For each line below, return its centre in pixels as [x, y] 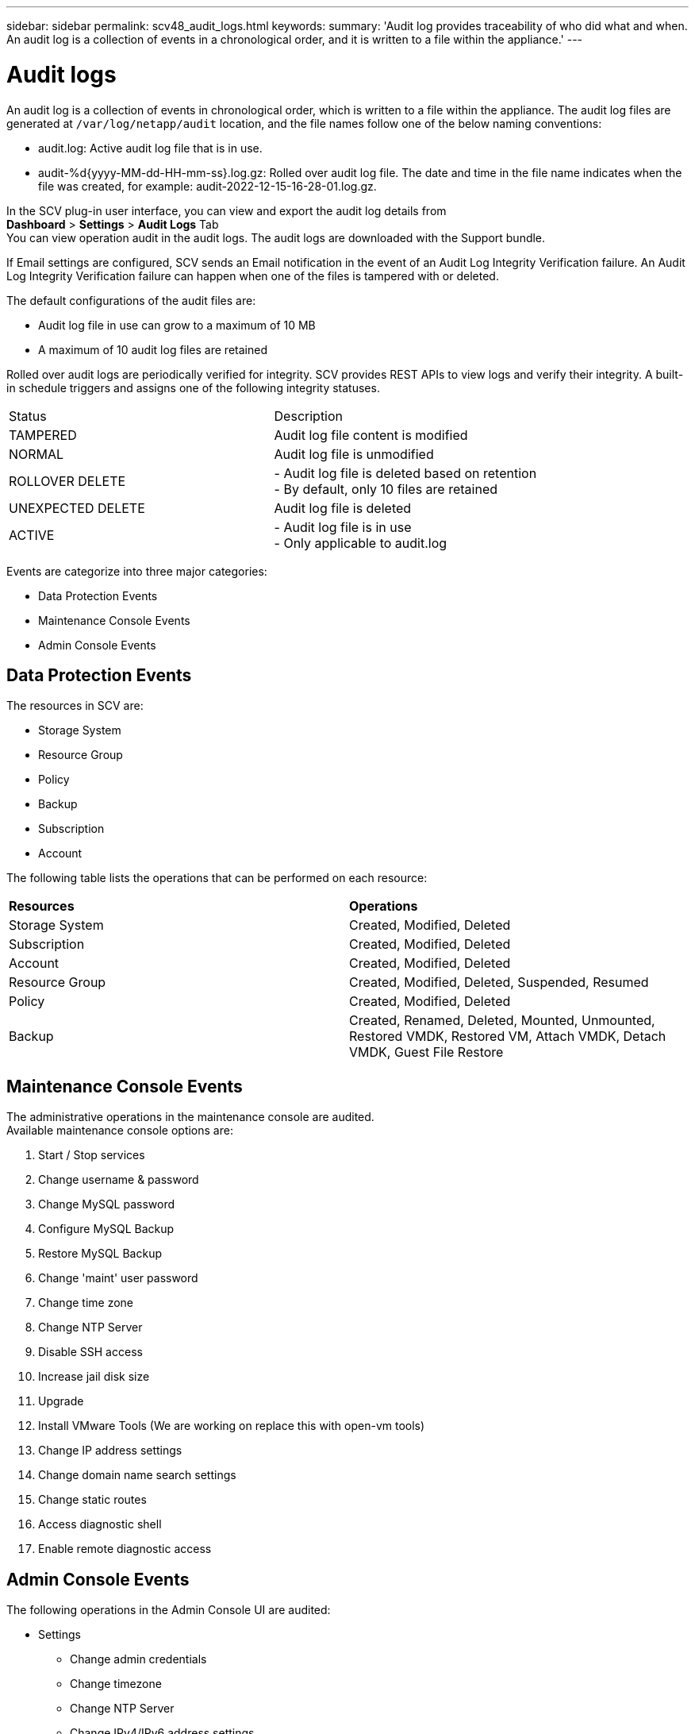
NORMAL [36, 454]
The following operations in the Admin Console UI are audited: [169, 1610]
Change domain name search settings [137, 1475]
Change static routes [92, 1500]
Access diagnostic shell [100, 1524]
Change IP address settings [110, 1451]
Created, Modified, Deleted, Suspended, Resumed [499, 983]
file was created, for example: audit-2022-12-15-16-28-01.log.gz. [207, 186]
